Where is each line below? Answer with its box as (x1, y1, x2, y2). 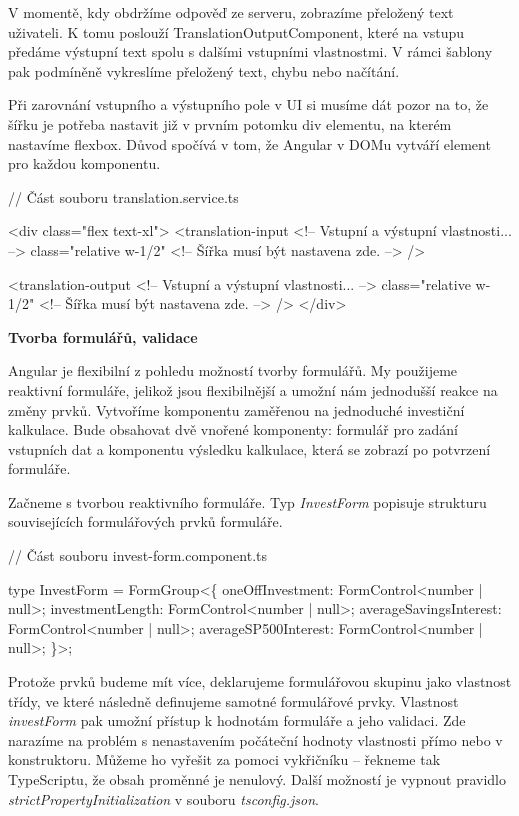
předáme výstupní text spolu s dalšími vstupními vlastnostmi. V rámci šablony (8, 41, 493, 62)
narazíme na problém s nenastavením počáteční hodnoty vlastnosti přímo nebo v (8, 729, 503, 750)
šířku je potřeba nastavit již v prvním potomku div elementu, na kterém (8, 113, 452, 134)
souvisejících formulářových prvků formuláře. (8, 511, 283, 532)
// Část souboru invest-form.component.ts (8, 545, 267, 566)
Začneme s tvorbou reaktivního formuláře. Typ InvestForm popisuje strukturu (8, 491, 487, 512)
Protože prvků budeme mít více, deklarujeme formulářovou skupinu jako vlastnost (8, 671, 512, 692)
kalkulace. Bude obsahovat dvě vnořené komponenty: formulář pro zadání (8, 419, 459, 440)
